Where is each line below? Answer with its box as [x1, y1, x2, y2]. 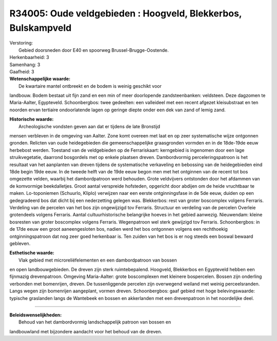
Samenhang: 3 [9, 62, 41, 68]
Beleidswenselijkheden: [9, 312, 62, 318]
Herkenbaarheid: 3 [9, 54, 49, 61]
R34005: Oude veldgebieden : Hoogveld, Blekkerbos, [9, 8, 242, 19]
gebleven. [9, 240, 31, 246]
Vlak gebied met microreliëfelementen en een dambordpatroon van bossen [18, 257, 177, 263]
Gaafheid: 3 [9, 68, 34, 74]
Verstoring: [9, 40, 33, 46]
